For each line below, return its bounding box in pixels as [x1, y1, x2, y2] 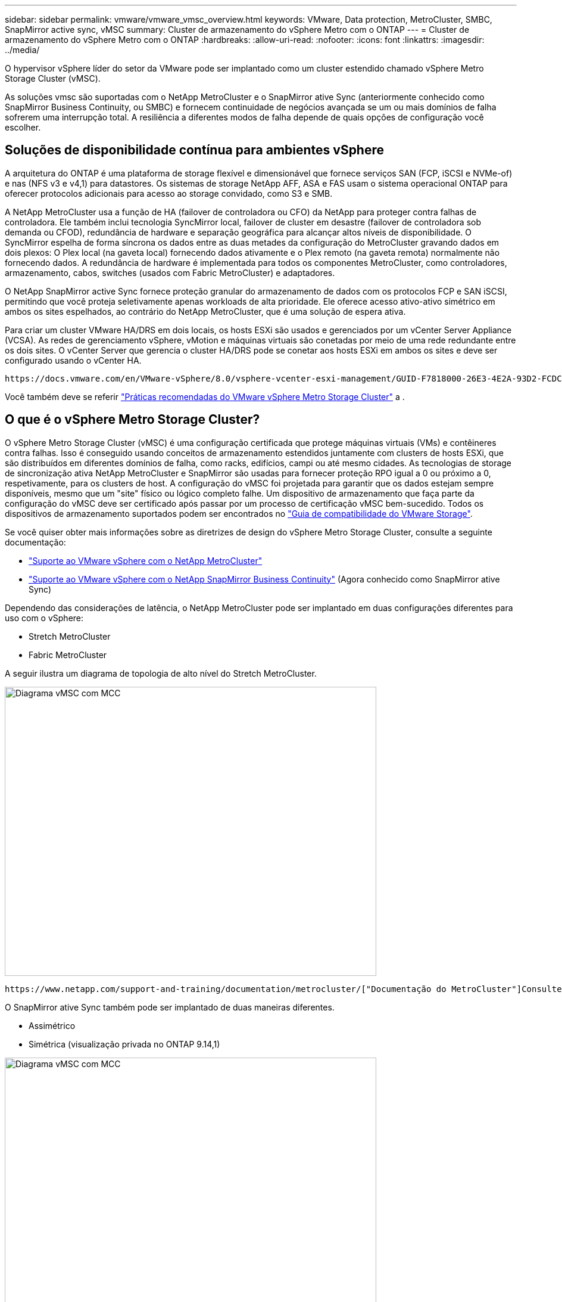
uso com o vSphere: [5, 612, 84, 623]
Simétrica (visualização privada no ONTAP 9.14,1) [29, 1038, 220, 1049]
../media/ [5, 45, 40, 55]
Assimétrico [29, 1020, 76, 1031]
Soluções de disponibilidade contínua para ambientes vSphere [5, 142, 385, 158]
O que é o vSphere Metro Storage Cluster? [5, 412, 260, 427]
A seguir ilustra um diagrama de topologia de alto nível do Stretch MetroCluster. [5, 668, 317, 678]
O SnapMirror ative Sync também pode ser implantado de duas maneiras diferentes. [5, 1002, 335, 1012]
